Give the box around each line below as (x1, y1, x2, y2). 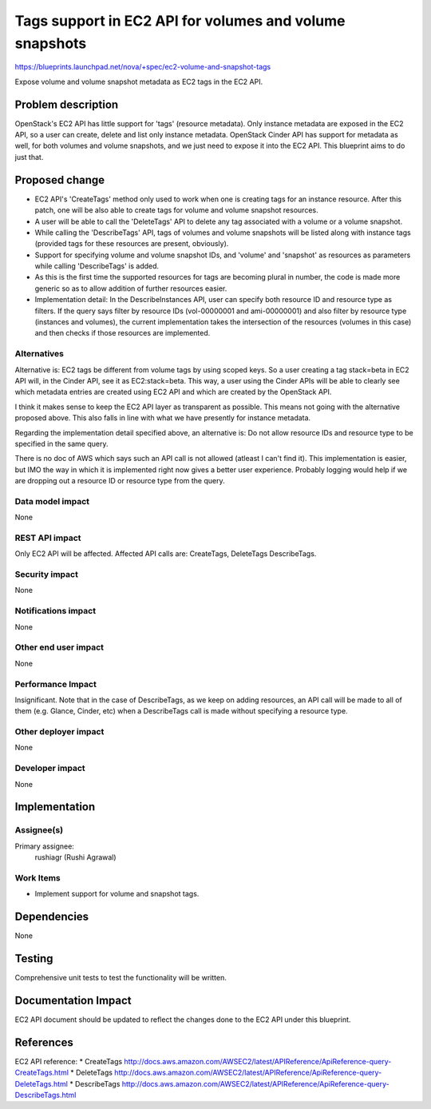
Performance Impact (14, 678, 97, 690)
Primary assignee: (14, 841, 75, 851)
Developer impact (14, 763, 85, 774)
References (14, 1035, 73, 1049)
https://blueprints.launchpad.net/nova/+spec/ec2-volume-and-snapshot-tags (14, 62, 271, 72)
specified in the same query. (14, 439, 109, 448)
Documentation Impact (14, 993, 132, 1007)
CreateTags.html (14, 1067, 69, 1078)
